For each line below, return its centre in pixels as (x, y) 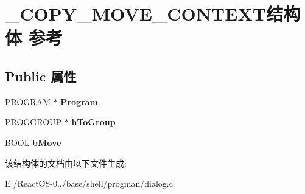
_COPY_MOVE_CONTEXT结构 (153, 14)
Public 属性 (41, 76)
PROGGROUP (33, 122)
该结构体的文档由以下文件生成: (66, 163)
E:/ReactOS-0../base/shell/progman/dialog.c (89, 183)
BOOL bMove (33, 142)
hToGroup (93, 122)
